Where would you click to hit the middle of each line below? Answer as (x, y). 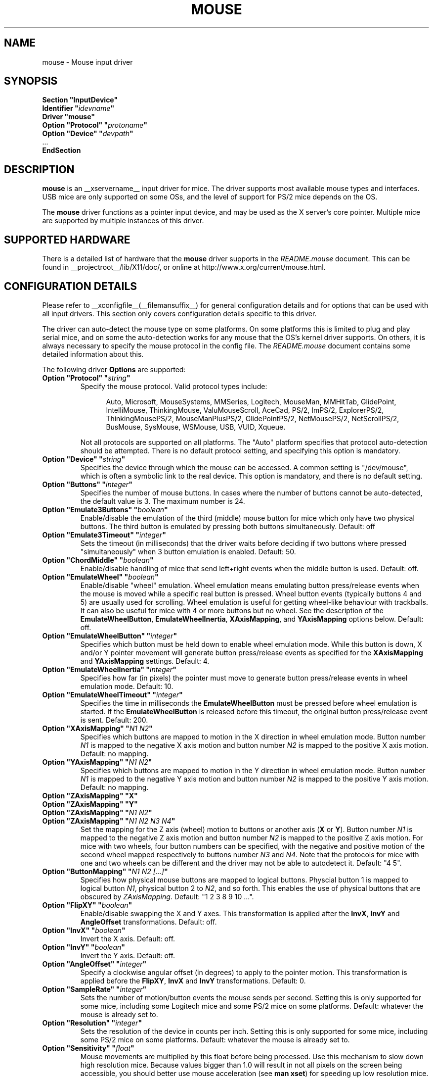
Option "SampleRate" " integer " (94, 989)
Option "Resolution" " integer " (92, 1023)
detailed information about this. (93, 354)
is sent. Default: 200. (114, 720)
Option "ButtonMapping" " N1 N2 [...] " (105, 871)
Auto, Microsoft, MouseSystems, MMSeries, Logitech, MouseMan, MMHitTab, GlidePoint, (251, 401)
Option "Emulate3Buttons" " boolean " (105, 509)
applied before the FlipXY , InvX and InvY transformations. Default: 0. (193, 980)
